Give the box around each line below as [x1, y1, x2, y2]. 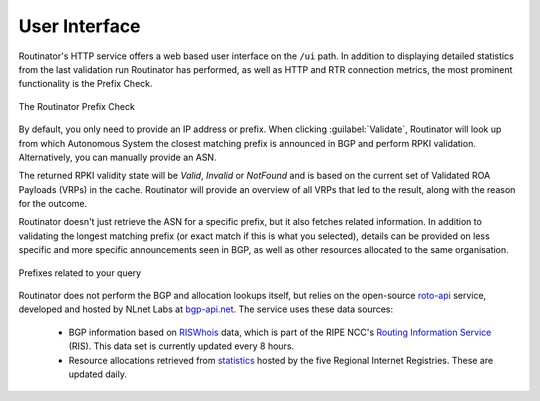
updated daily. [68, 368, 127, 380]
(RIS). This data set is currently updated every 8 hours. [68, 340, 295, 352]
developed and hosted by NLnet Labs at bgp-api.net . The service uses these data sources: [18, 303, 394, 315]
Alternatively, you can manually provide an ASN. [18, 151, 217, 163]
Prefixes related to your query [18, 266, 142, 279]
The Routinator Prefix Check [18, 100, 135, 112]
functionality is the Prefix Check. [18, 78, 154, 90]
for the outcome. [18, 198, 88, 210]
